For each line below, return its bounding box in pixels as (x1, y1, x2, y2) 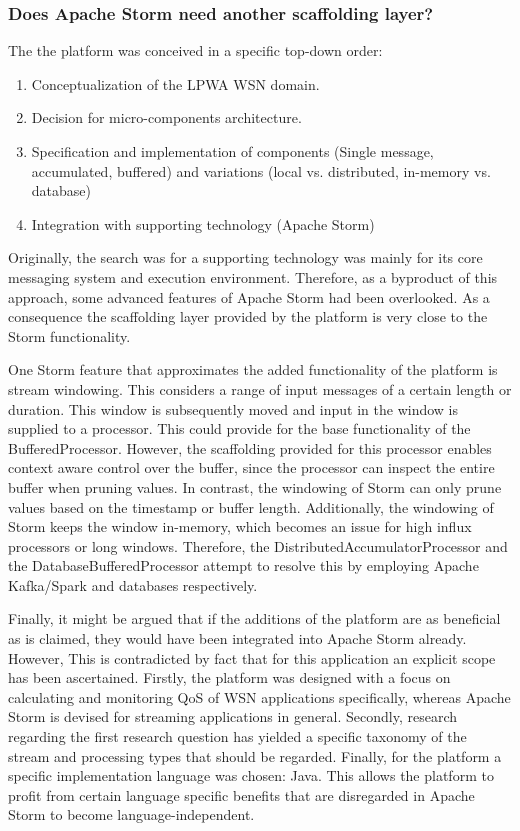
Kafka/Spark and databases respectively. (8, 574, 258, 595)
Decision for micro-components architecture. (31, 107, 302, 128)
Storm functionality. (8, 325, 131, 346)
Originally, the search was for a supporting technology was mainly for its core (8, 247, 483, 268)
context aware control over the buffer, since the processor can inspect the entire (8, 457, 495, 478)
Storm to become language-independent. (8, 804, 255, 825)
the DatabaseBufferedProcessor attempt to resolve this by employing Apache (8, 555, 479, 576)
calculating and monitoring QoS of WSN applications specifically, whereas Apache (8, 686, 511, 707)
